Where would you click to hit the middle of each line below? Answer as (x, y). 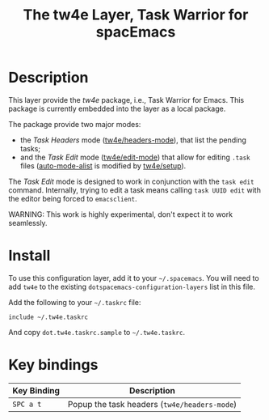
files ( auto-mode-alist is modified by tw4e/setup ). (103, 165)
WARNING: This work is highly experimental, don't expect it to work (120, 214)
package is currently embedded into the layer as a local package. (117, 108)
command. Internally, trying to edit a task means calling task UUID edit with (134, 190)
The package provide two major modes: (75, 124)
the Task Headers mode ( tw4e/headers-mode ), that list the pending (133, 140)
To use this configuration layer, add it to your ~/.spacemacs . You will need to (134, 278)
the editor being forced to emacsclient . (73, 198)
